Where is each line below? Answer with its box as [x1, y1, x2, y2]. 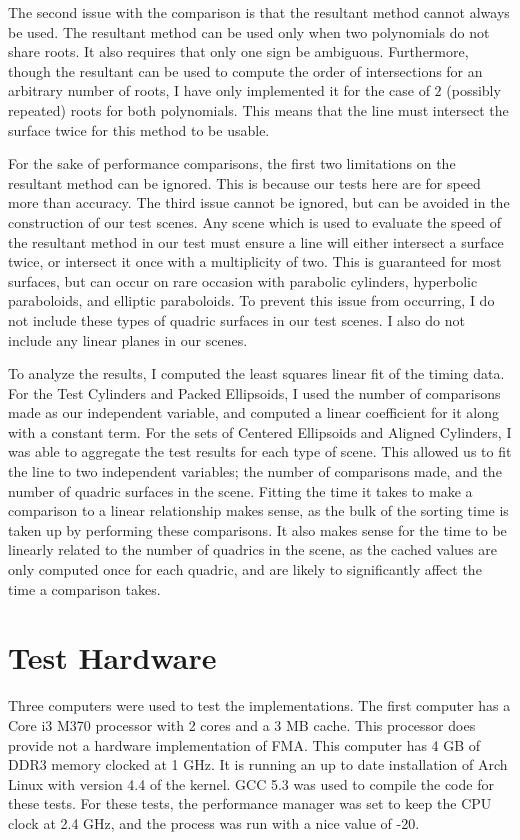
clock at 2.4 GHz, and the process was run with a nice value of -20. [8, 812, 420, 833]
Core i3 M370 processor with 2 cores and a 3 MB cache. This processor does [8, 714, 476, 735]
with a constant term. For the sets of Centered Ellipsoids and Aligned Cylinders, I [8, 421, 512, 442]
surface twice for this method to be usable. [8, 119, 270, 140]
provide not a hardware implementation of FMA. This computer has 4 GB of [8, 734, 481, 755]
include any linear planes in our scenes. [8, 329, 248, 350]
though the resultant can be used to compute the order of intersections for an [8, 60, 483, 81]
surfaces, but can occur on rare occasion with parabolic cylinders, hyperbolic [8, 270, 478, 291]
